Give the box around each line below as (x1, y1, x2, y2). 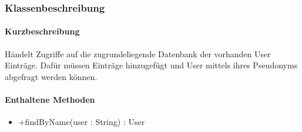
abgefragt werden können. (5, 70, 98, 82)
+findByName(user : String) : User (18, 116, 145, 128)
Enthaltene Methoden (5, 93, 95, 106)
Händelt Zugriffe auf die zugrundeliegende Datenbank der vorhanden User (5, 47, 271, 60)
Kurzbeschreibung (5, 25, 80, 37)
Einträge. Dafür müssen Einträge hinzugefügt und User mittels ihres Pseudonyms (5, 59, 298, 71)
